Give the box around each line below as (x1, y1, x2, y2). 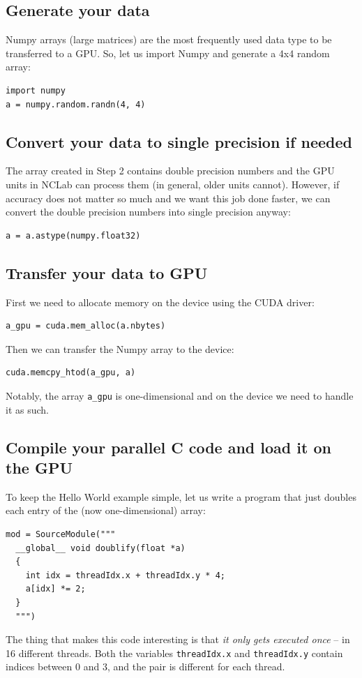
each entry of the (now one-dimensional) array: (6, 503, 206, 518)
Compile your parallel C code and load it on (6, 436, 331, 458)
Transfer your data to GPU (6, 262, 208, 283)
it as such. (6, 402, 49, 416)
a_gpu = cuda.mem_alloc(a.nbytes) (6, 321, 166, 331)
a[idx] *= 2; (25, 584, 86, 594)
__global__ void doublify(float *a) (15, 543, 186, 553)
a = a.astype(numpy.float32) (6, 230, 141, 241)
